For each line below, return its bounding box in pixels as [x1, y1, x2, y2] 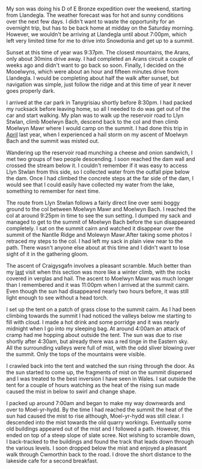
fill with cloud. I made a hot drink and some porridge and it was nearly [6, 319, 180, 326]
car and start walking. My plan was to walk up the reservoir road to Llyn [6, 112, 184, 119]
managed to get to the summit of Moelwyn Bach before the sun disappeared [6, 218, 195, 225]
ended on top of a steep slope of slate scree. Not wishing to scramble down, [6, 432, 196, 439]
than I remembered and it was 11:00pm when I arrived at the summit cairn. [6, 282, 189, 288]
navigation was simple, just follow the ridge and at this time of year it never [6, 81, 192, 88]
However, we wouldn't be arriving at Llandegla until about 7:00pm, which [6, 31, 187, 38]
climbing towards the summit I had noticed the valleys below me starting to [6, 312, 192, 319]
